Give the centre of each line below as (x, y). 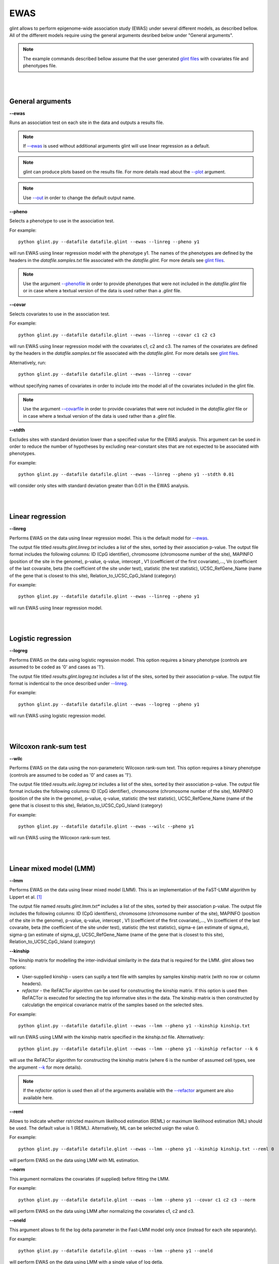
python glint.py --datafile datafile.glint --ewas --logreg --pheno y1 (109, 704)
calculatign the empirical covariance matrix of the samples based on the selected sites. (113, 1005)
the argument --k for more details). (46, 1067)
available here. (38, 1098)
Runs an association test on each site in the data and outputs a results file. (87, 123)
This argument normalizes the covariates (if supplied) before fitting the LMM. (89, 1179)
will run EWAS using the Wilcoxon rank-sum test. (60, 838)
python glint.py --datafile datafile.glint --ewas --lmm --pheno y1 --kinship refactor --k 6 (138, 1049)
